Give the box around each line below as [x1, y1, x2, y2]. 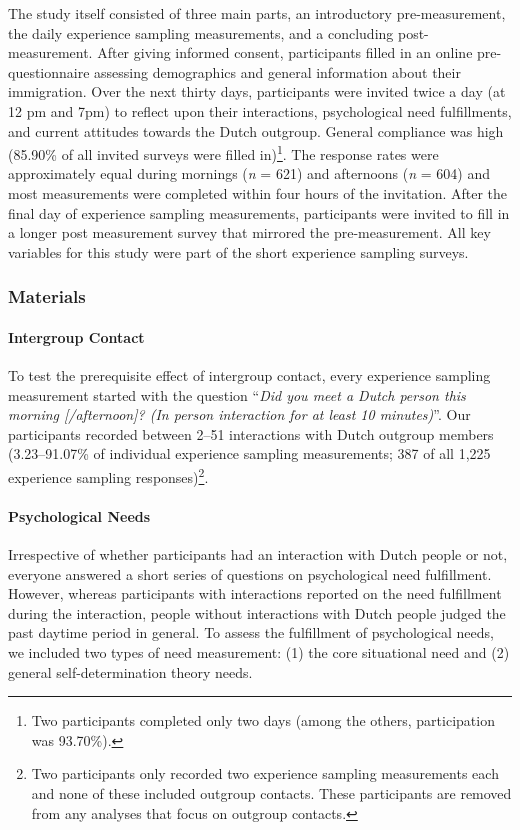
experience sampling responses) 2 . [8, 463, 209, 487]
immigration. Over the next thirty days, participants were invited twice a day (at [8, 81, 506, 102]
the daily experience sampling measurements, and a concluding [8, 22, 394, 43]
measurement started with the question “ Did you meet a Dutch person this [8, 384, 466, 405]
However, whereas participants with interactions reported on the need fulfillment [8, 583, 502, 604]
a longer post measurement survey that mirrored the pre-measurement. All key [8, 222, 491, 243]
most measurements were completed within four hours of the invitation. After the [8, 183, 508, 203]
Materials [8, 284, 86, 309]
